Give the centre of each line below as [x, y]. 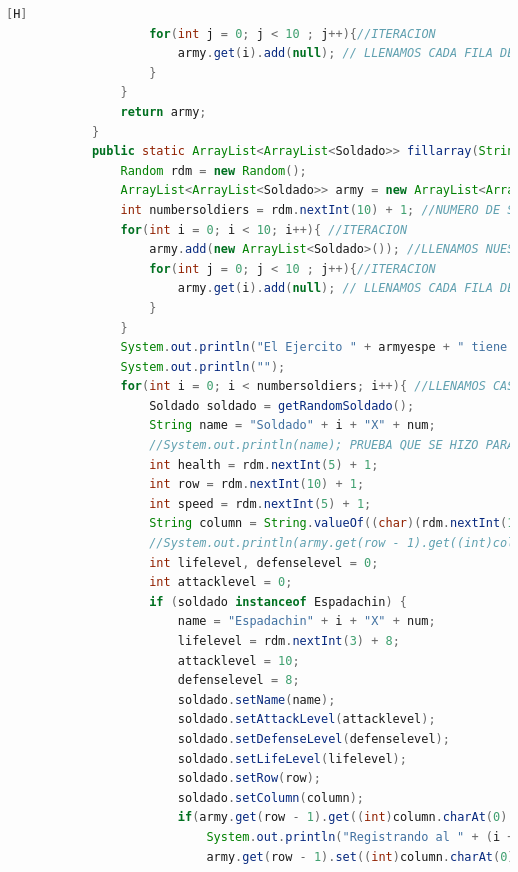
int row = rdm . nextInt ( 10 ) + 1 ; [257, 484]
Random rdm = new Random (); [213, 170]
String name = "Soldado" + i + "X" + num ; [292, 425]
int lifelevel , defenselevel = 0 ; [264, 562]
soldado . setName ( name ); [256, 699]
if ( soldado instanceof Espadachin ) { [278, 601]
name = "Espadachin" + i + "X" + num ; [306, 621]
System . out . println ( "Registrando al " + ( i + [360, 836]
